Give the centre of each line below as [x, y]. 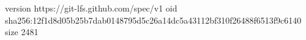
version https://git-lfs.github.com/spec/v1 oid [91, 8]
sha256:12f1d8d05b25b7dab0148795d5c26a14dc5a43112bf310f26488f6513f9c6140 [153, 20]
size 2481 [22, 32]
